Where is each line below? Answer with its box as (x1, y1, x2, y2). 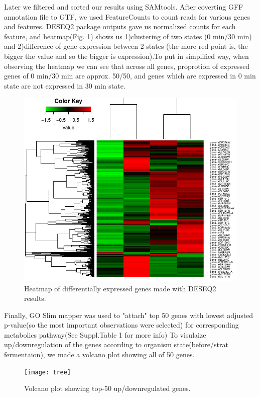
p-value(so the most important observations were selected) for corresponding (4, 320, 239, 330)
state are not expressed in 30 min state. (4, 80, 125, 91)
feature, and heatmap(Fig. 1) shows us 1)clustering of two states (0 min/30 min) (4, 31, 252, 41)
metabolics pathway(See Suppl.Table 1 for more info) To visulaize (4, 329, 206, 340)
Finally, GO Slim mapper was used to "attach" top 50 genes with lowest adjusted (4, 309, 253, 320)
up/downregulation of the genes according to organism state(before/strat (4, 339, 228, 350)
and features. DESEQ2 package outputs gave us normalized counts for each (4, 21, 236, 32)
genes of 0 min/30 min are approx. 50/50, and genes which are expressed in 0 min (4, 70, 256, 81)
